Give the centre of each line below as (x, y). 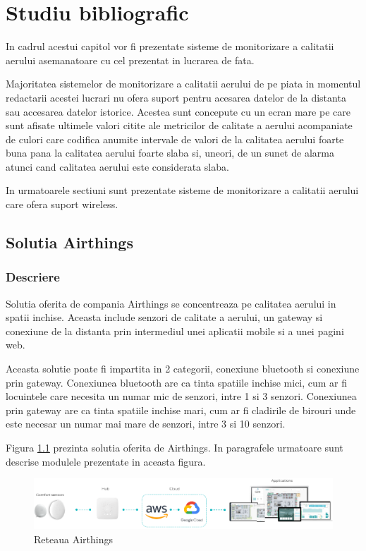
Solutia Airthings (69, 242)
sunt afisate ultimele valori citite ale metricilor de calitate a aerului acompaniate (179, 125)
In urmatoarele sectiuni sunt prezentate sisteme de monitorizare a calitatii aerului (182, 190)
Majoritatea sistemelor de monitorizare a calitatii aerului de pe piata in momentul (183, 84)
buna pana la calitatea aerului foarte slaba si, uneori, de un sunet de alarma (170, 153)
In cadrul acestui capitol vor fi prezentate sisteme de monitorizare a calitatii (170, 46)
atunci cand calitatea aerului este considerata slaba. (117, 166)
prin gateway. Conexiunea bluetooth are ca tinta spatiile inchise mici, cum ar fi (177, 382)
